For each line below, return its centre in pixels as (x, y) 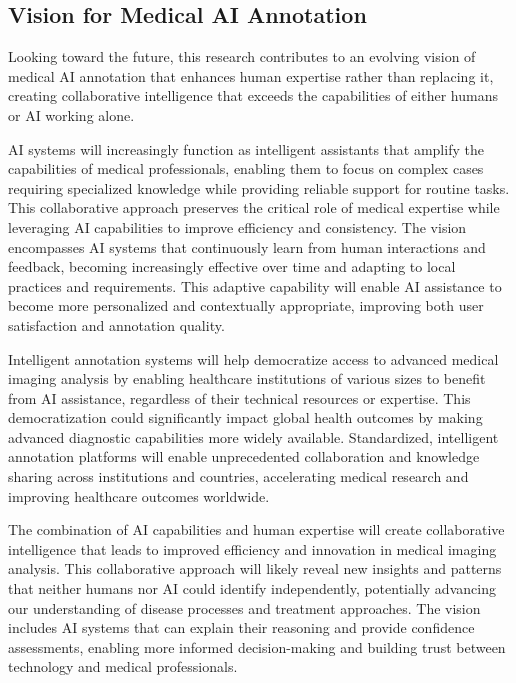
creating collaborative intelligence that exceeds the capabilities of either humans (253, 95)
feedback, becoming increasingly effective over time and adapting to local (232, 266)
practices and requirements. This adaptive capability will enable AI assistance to (255, 285)
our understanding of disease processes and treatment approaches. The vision (244, 607)
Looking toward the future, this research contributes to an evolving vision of (242, 56)
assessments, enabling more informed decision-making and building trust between (257, 646)
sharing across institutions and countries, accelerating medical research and (238, 476)
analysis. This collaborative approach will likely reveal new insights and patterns (255, 568)
